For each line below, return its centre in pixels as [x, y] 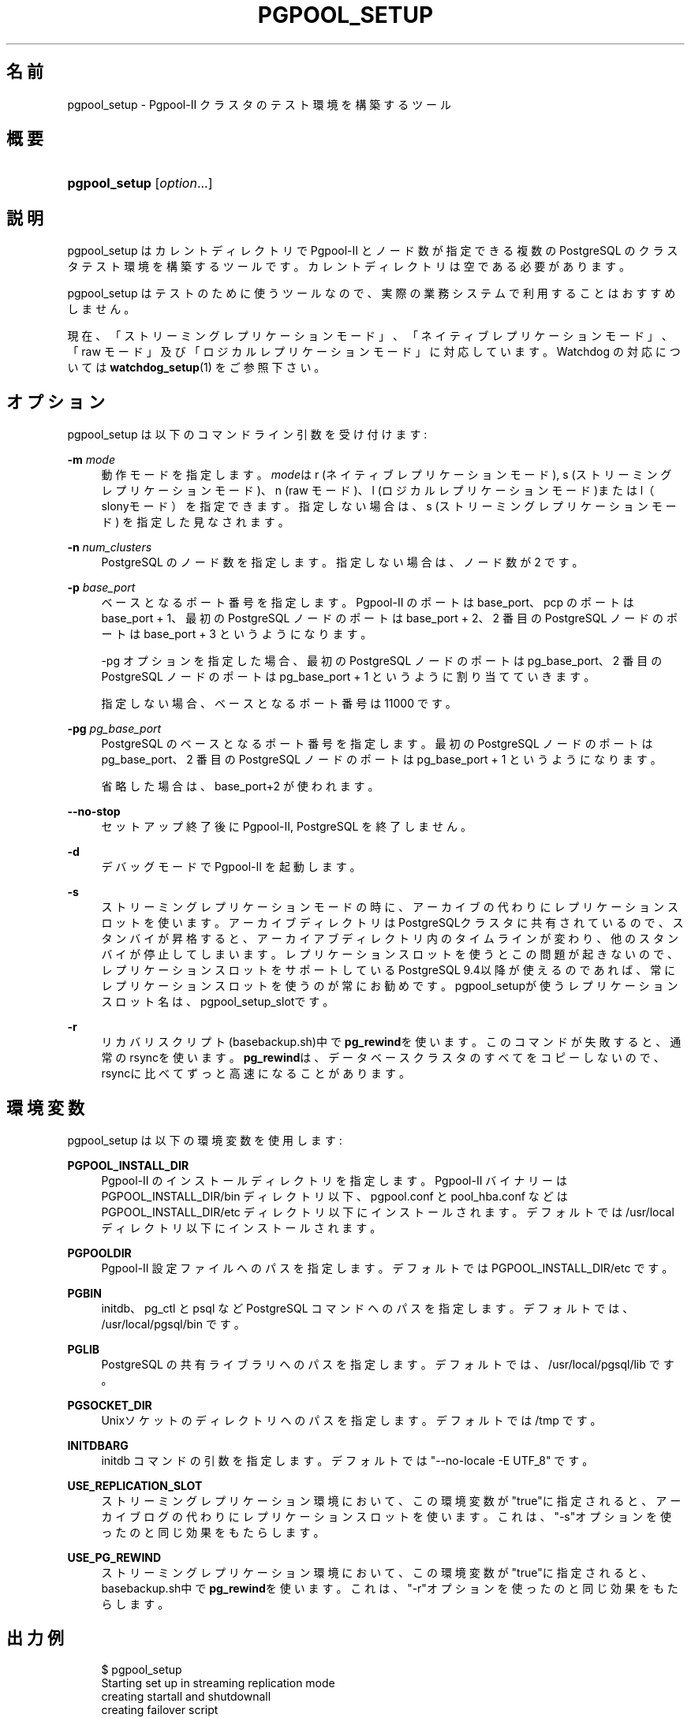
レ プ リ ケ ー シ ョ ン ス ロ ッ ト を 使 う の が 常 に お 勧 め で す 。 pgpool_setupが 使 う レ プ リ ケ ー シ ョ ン [390, 986]
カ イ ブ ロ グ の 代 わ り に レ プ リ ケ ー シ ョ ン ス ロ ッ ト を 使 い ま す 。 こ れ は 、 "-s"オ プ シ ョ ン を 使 [386, 1516]
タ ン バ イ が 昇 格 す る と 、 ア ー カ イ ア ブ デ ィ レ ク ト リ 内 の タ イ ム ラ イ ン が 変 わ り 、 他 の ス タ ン [390, 939]
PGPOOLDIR [99, 1253]
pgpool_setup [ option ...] [140, 183]
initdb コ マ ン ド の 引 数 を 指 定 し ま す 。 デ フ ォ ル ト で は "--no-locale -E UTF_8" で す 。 [347, 1460]
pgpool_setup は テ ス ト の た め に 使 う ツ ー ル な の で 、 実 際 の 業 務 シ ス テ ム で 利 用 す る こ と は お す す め [372, 293]
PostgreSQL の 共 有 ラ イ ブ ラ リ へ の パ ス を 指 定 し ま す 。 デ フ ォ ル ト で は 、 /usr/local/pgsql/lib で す [388, 1364]
